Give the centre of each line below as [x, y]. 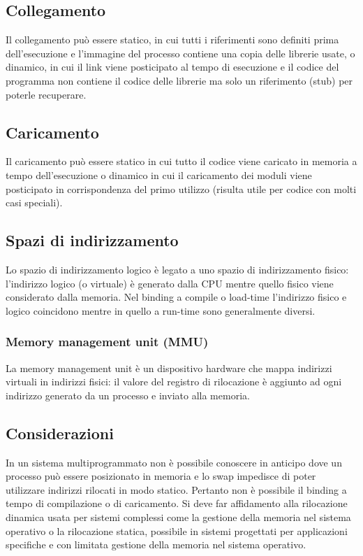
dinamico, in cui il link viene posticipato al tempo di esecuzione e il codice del [172, 67]
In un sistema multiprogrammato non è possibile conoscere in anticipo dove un [174, 462]
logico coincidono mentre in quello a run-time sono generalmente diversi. [161, 310]
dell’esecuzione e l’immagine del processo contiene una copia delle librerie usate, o [180, 53]
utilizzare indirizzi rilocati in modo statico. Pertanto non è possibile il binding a [176, 489]
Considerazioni [60, 433]
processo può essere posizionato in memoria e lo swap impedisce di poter [161, 476]
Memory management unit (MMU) [107, 342]
